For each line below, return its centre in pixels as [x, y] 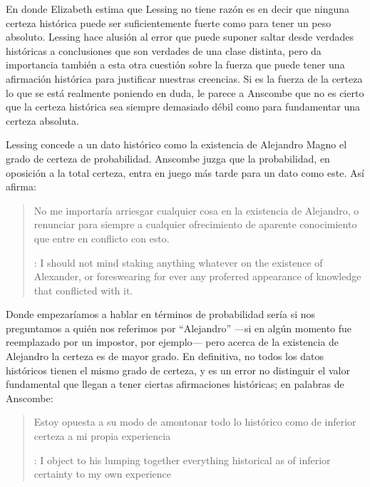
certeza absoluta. [42, 120]
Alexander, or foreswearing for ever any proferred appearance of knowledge [197, 276]
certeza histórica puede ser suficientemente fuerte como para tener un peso [169, 22]
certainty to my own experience [102, 474]
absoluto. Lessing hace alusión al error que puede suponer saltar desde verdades [180, 37]
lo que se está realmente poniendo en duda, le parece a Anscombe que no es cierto [185, 92]
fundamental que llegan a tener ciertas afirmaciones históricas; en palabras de [175, 384]
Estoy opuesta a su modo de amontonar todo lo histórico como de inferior [195, 422]
